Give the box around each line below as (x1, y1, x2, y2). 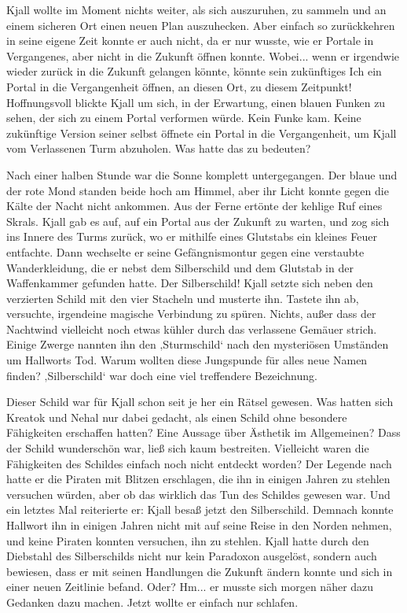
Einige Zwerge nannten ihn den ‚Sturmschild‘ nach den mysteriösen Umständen (6, 336, 389, 353)
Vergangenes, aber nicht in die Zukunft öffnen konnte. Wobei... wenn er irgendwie (6, 47, 399, 64)
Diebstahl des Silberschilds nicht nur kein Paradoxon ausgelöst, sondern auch (6, 548, 377, 564)
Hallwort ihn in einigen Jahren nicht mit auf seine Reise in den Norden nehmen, (6, 517, 392, 533)
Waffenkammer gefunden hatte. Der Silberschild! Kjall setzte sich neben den (6, 275, 373, 291)
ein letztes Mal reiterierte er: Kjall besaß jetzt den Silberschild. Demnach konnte (6, 501, 394, 518)
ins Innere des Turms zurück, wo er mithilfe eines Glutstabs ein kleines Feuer (6, 228, 377, 245)
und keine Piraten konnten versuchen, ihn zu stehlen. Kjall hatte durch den (6, 532, 369, 548)
